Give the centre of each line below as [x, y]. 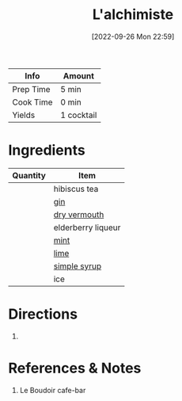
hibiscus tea [76, 189]
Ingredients [47, 150]
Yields [24, 115]
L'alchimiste [133, 15]
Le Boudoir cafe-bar [53, 390]
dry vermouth [79, 214]
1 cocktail [79, 115]
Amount [79, 75]
